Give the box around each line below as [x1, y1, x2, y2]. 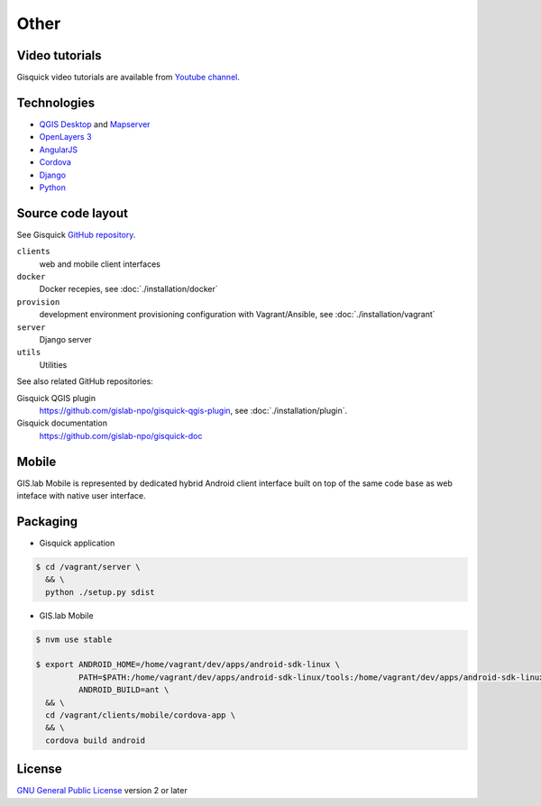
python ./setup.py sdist [45, 587, 155, 597]
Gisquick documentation [16, 417, 108, 428]
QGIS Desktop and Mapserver [39, 118, 151, 130]
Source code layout [16, 206, 128, 221]
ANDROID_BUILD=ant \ [78, 685, 170, 695]
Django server [39, 334, 92, 344]
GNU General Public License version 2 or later [16, 785, 188, 796]
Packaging [16, 514, 78, 529]
